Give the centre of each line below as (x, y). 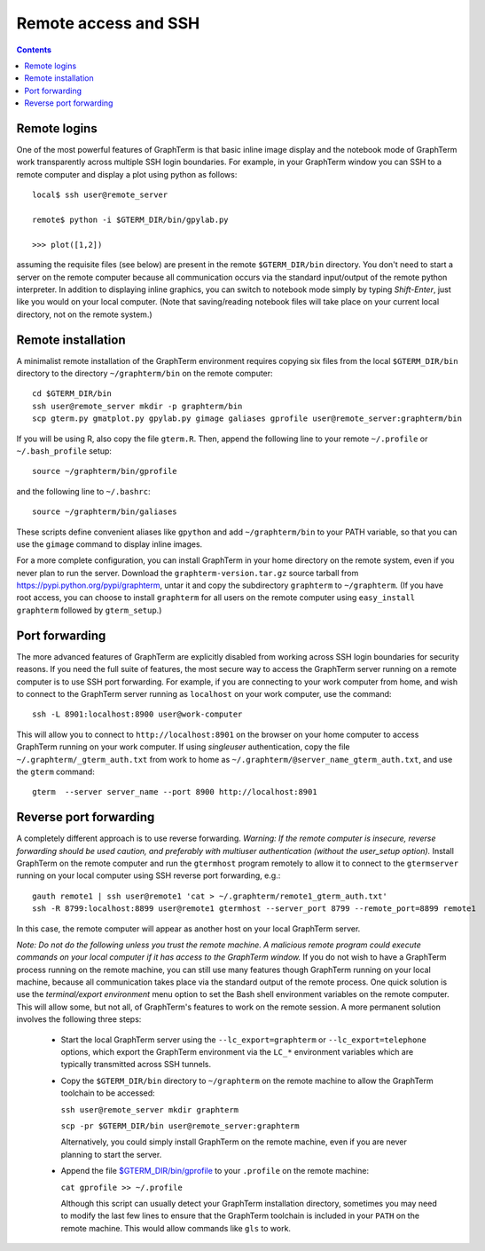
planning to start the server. (111, 1154)
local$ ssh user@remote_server (100, 195)
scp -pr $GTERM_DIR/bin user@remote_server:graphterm (180, 1126)
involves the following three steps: (79, 1019)
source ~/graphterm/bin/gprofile (105, 471)
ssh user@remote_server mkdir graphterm (150, 1109)
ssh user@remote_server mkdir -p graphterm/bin (137, 406)
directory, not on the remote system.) (84, 314)
